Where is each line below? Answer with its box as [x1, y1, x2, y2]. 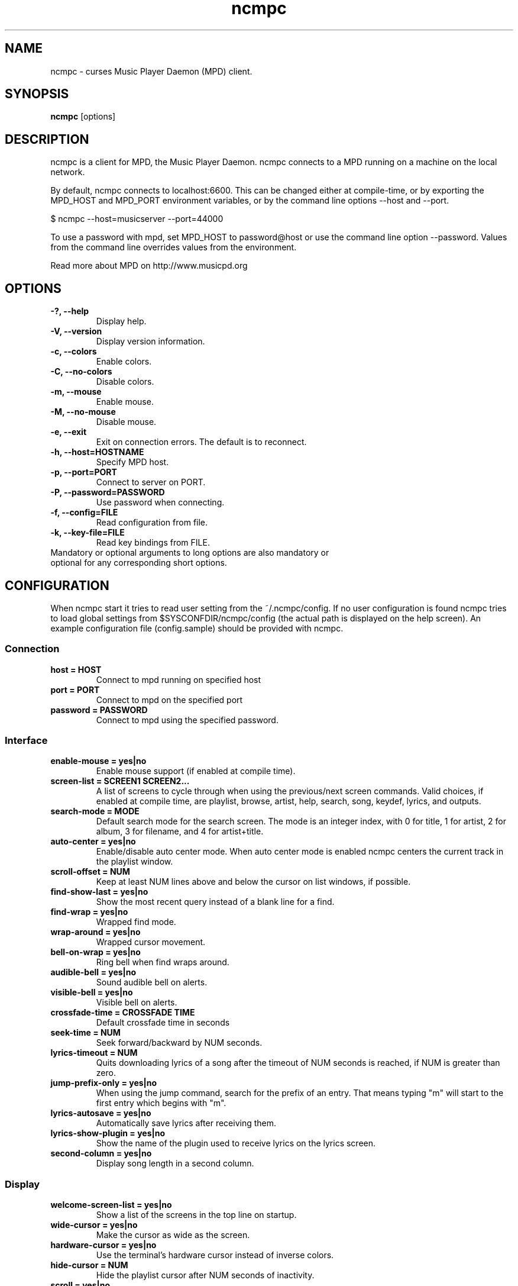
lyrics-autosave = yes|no [50, 1108, 151, 1119]
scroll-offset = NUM [50, 866, 130, 877]
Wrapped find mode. [96, 917, 176, 927]
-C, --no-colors [50, 366, 112, 377]
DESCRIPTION [5, 131, 89, 147]
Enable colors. [96, 356, 152, 367]
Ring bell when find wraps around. [96, 957, 229, 968]
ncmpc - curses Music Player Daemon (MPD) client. [50, 66, 252, 76]
